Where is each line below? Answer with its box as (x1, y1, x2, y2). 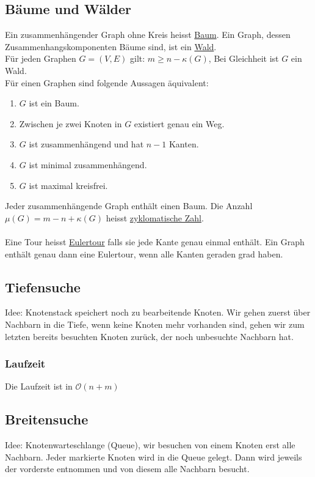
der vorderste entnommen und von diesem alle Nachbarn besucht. (5, 462, 250, 475)
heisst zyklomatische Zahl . (106, 211, 204, 224)
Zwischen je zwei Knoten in (19, 117, 122, 130)
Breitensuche (5, 410, 89, 429)
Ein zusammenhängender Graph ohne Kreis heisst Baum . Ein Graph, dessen (5, 28, 291, 41)
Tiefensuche (5, 277, 81, 296)
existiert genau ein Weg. (134, 117, 225, 130)
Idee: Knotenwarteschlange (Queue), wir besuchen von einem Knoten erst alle (5, 438, 295, 451)
